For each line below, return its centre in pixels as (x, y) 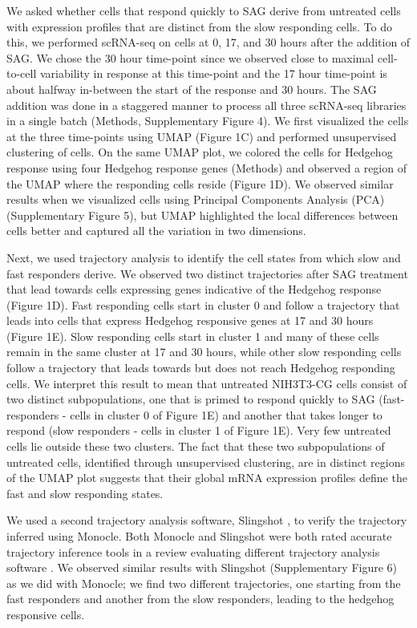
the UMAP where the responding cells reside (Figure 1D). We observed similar (200, 183)
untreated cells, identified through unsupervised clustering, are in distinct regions (206, 462)
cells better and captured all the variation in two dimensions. (156, 231)
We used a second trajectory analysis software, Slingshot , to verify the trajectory (207, 520)
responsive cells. (46, 614)
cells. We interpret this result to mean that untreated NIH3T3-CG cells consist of (207, 383)
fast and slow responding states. (85, 493)
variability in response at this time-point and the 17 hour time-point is (213, 73)
